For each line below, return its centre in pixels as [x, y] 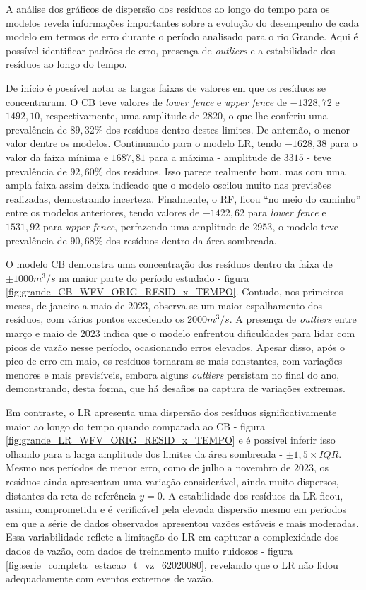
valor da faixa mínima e [57, 157]
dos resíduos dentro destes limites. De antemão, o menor [228, 129]
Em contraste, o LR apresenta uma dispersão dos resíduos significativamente [171, 412]
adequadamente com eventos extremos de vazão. [110, 578]
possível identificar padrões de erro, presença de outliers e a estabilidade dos [171, 50]
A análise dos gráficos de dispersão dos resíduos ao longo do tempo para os [168, 8]
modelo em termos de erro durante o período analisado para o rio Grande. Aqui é [182, 36]
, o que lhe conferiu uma [275, 116]
